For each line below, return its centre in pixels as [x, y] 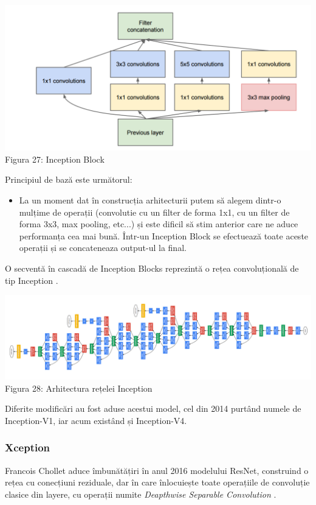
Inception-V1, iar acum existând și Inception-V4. [96, 420]
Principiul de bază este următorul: [69, 179]
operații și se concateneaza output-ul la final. [103, 248]
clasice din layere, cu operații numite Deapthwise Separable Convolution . [141, 494]
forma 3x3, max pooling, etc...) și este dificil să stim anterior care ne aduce [159, 224]
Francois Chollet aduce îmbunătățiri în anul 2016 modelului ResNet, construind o [157, 470]
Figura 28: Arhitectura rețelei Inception [79, 388]
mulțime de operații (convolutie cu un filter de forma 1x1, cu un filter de [154, 212]
